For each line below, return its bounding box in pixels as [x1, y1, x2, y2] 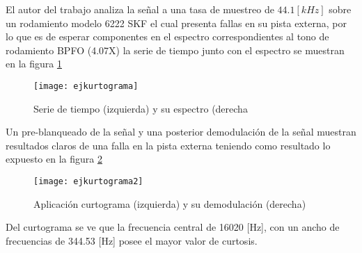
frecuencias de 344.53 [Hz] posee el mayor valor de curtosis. [6, 233, 258, 247]
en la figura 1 [6, 56, 62, 71]
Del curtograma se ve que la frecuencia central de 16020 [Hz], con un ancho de [6, 220, 340, 234]
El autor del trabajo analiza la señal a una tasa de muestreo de [6, 2, 274, 16]
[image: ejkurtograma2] [33, 177, 143, 186]
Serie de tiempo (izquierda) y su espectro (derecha [33, 101, 248, 115]
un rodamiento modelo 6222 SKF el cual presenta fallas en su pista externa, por [6, 15, 347, 30]
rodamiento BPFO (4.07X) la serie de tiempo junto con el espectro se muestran [6, 42, 345, 57]
